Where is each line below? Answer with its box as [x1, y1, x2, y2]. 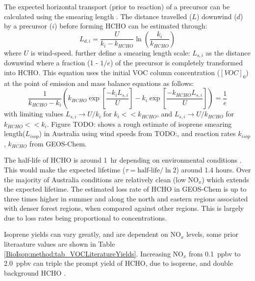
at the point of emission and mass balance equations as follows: [4, 78, 194, 88]
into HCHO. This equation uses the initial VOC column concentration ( [4, 67, 220, 77]
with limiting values [4, 109, 64, 119]
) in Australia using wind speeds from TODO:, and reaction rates [39, 128, 236, 139]
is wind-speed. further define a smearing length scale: [30, 47, 190, 57]
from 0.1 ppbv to [188, 248, 241, 258]
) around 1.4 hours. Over [176, 164, 251, 174]
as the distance [205, 47, 251, 57]
